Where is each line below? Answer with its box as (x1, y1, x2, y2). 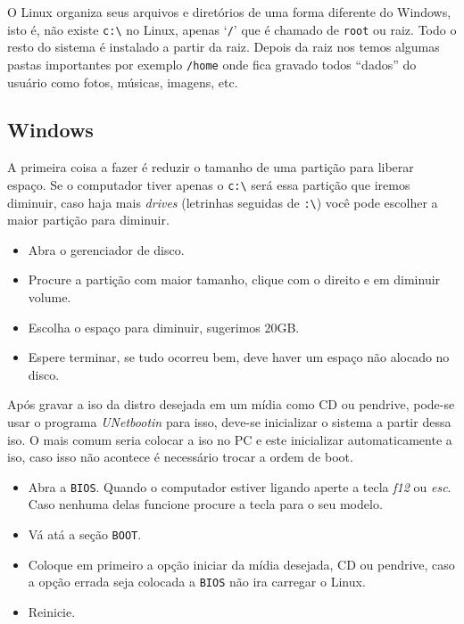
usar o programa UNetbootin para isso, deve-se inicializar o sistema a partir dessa (7, 412, 452, 431)
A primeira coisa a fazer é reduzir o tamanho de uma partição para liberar (7, 158, 414, 177)
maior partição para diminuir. (7, 210, 170, 229)
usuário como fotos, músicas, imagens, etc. (7, 72, 238, 91)
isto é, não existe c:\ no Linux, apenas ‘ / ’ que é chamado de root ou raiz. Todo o (7, 20, 457, 38)
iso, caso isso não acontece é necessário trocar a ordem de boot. (7, 447, 353, 466)
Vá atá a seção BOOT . (28, 524, 142, 543)
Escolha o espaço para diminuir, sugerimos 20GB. (28, 317, 300, 336)
